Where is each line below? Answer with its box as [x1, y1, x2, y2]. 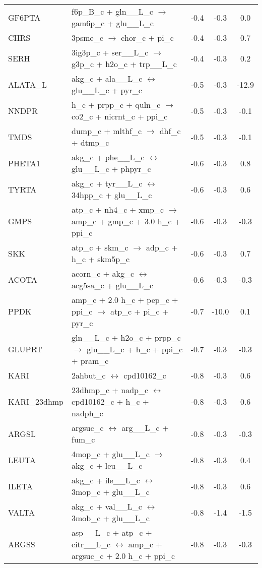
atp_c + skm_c [72, 241, 128, 253]
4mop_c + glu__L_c [72, 448, 150, 460]
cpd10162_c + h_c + [72, 396, 149, 407]
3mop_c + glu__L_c [72, 486, 150, 497]
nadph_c [72, 407, 103, 419]
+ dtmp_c [72, 137, 109, 148]
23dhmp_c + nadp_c [72, 384, 149, 396]
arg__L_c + [121, 422, 169, 433]
